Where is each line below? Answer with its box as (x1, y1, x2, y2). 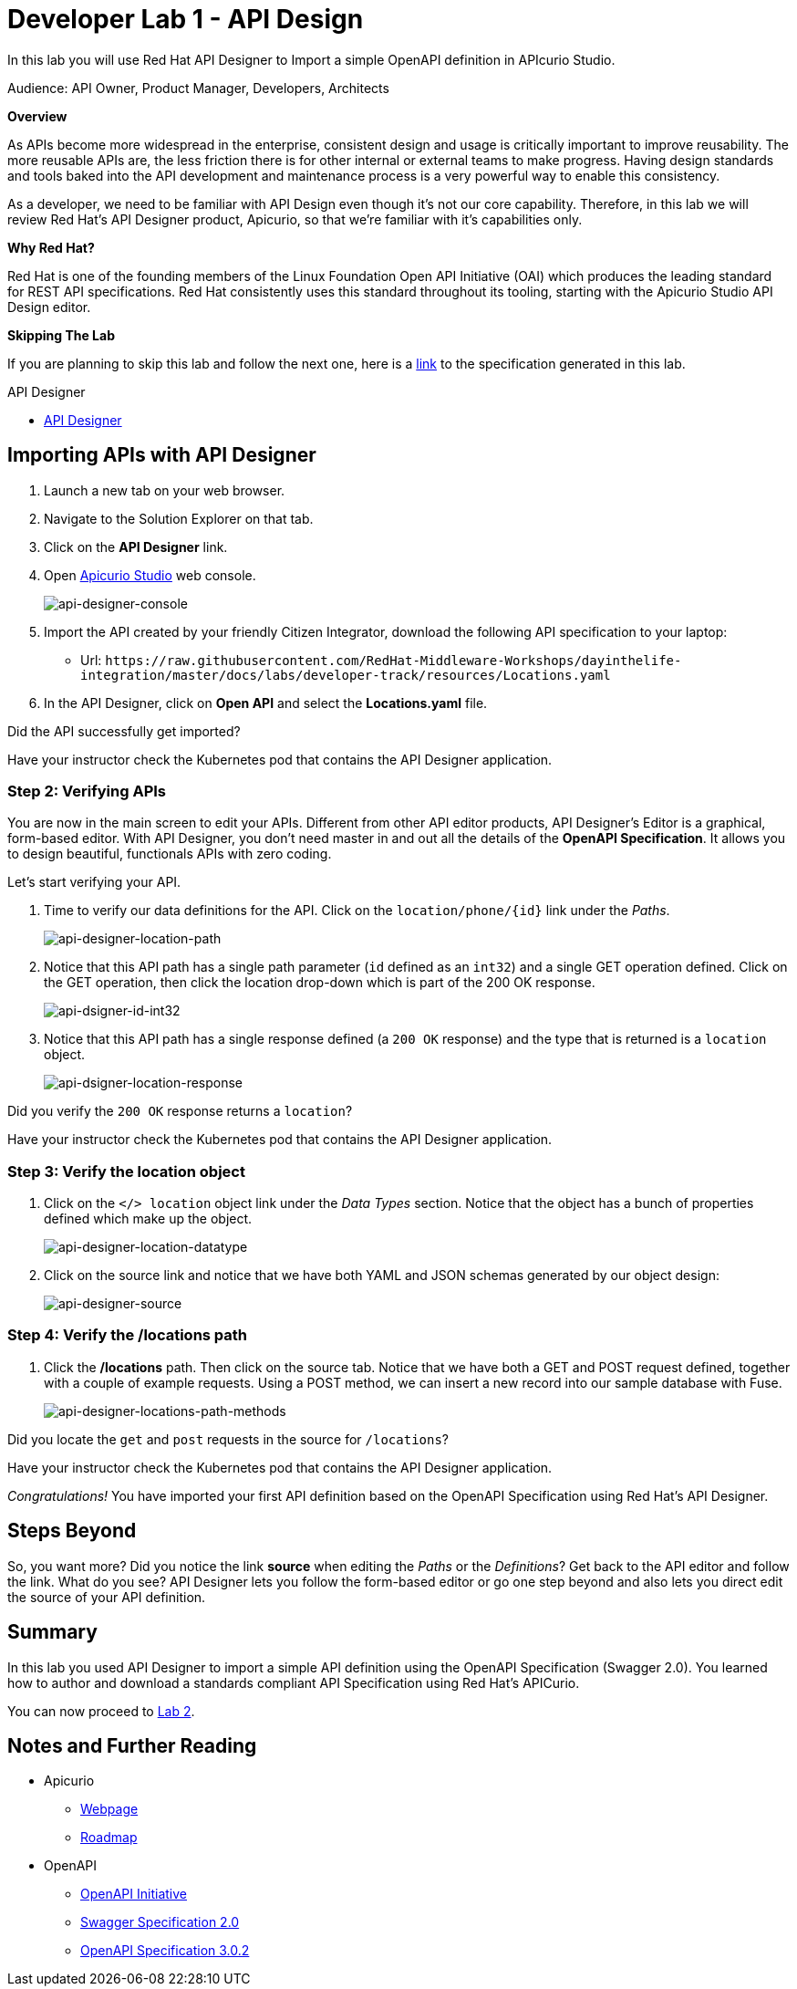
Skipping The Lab (7, 327, 115, 343)
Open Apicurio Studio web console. (44, 567, 256, 583)
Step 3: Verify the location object (7, 1161, 245, 1181)
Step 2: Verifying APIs (7, 781, 167, 800)
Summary (7, 1620, 98, 1644)
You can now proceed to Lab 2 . (7, 1703, 195, 1719)
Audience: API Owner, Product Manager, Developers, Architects (7, 79, 389, 96)
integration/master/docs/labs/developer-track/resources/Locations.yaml (80, 667, 611, 682)
